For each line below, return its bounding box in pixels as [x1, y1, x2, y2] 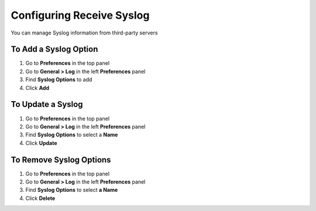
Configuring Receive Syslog [11, 9, 150, 22]
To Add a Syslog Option [11, 44, 98, 54]
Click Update [25, 139, 57, 146]
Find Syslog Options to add [25, 76, 92, 83]
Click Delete [25, 195, 56, 202]
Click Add [25, 84, 50, 91]
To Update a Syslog [11, 99, 83, 109]
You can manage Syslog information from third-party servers [11, 29, 158, 36]
